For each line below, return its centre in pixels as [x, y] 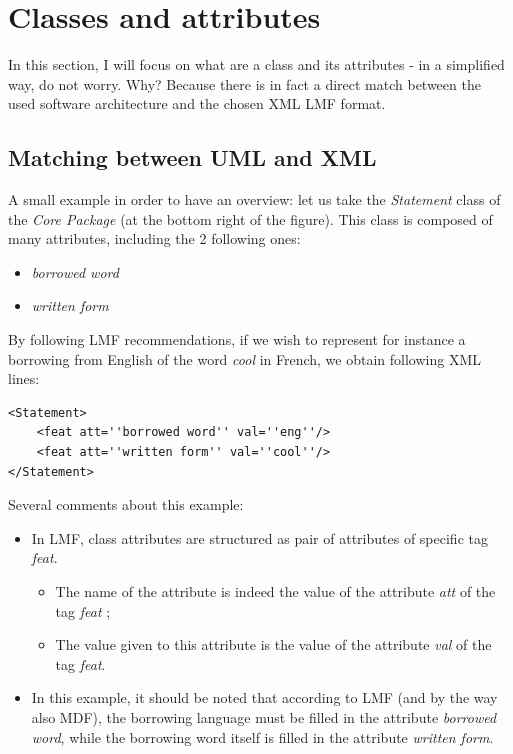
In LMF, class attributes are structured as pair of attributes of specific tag [259, 537]
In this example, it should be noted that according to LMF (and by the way [264, 697]
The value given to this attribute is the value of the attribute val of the [273, 644]
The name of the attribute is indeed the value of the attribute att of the [275, 591]
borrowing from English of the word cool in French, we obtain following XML [244, 358]
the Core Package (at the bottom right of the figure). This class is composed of [250, 218]
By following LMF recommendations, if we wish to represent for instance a [237, 339]
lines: [24, 378]
